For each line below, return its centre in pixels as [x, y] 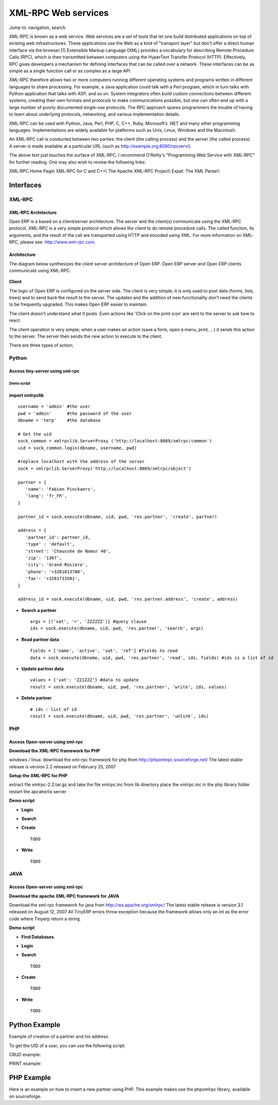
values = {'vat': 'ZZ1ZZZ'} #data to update [85, 680]
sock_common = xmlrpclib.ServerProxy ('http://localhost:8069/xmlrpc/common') [115, 441]
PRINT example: [25, 1064]
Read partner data [40, 640]
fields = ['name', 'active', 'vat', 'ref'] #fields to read [104, 651]
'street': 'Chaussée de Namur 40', [68, 551]
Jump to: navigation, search [37, 28]
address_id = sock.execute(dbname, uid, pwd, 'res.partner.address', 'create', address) [128, 599]
